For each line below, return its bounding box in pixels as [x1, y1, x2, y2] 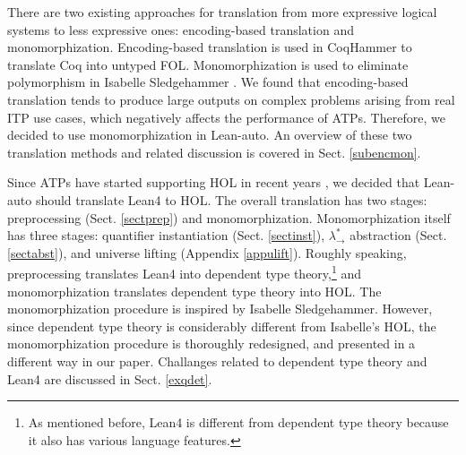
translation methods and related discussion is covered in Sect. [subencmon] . [7, 142, 421, 161]
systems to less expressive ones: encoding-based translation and [7, 20, 354, 39]
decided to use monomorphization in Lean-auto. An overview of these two [7, 125, 412, 144]
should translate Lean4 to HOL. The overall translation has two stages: [35, 190, 427, 209]
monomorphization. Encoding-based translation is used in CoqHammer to [7, 38, 412, 56]
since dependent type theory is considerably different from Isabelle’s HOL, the [7, 316, 436, 335]
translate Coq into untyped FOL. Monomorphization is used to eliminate [7, 55, 409, 73]
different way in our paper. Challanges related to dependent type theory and [7, 351, 427, 370]
